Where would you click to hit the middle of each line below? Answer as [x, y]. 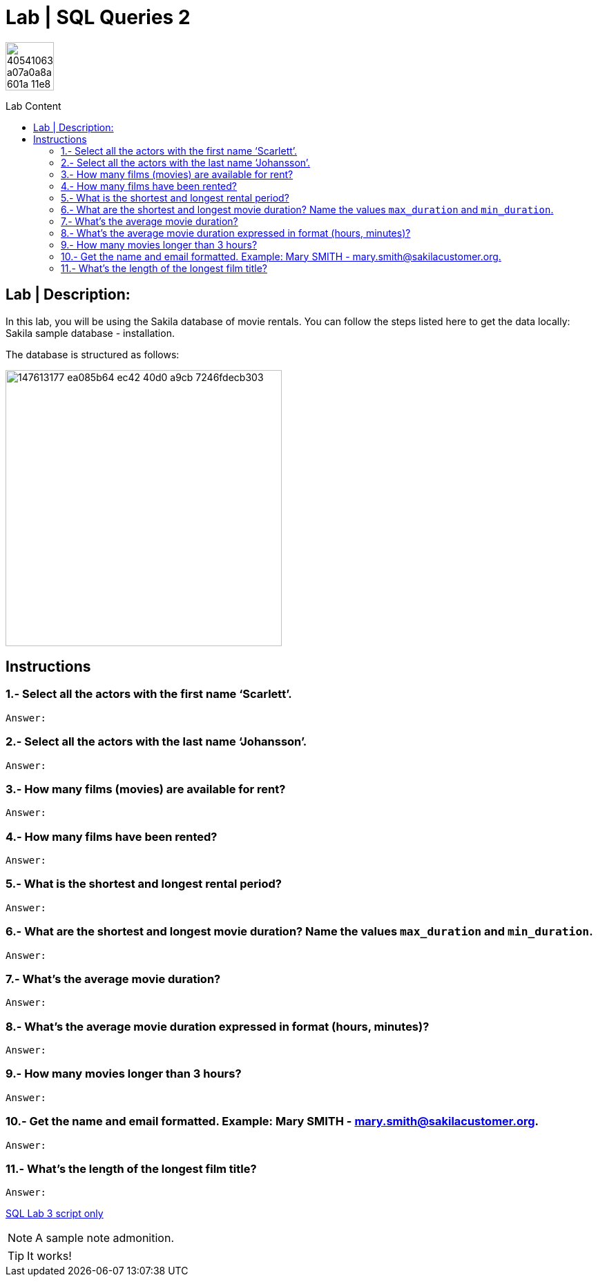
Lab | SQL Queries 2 [98, 17]
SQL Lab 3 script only [55, 1214]
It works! [49, 1256]
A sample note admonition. [105, 1238]
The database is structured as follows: [93, 354]
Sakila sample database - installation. [90, 333]
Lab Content [33, 106]
